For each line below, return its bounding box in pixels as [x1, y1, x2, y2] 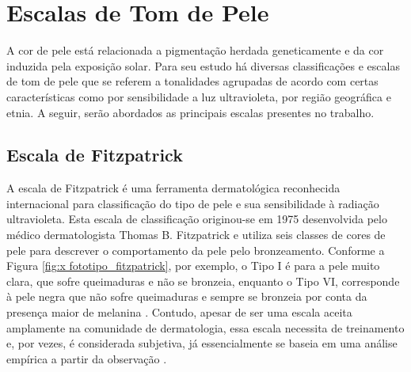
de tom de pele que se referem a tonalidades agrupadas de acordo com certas [6, 73, 379, 89]
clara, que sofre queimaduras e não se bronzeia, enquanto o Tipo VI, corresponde [6, 272, 400, 289]
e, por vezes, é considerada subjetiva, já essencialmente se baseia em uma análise [6, 335, 398, 351]
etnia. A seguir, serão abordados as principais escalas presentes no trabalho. [6, 104, 375, 120]
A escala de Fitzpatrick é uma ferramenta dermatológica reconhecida [6, 180, 341, 196]
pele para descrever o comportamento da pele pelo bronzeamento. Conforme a [6, 241, 385, 258]
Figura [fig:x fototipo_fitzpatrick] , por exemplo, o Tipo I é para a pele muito [6, 257, 380, 274]
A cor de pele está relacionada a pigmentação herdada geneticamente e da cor [6, 42, 384, 59]
